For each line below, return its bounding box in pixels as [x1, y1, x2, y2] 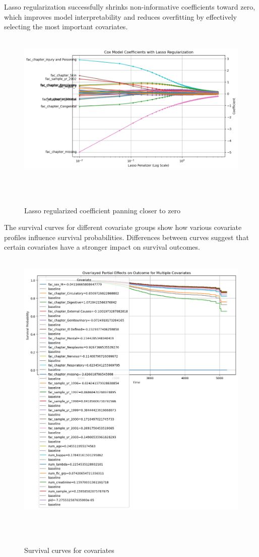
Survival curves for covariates [24, 545, 114, 555]
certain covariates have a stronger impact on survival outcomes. [4, 242, 200, 252]
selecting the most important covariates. [4, 21, 128, 32]
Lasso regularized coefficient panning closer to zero [24, 205, 181, 215]
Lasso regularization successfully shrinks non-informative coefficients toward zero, [4, 2, 255, 12]
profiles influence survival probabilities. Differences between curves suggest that [4, 231, 249, 242]
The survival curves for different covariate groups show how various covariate [4, 222, 242, 233]
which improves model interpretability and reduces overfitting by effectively [4, 11, 237, 22]
